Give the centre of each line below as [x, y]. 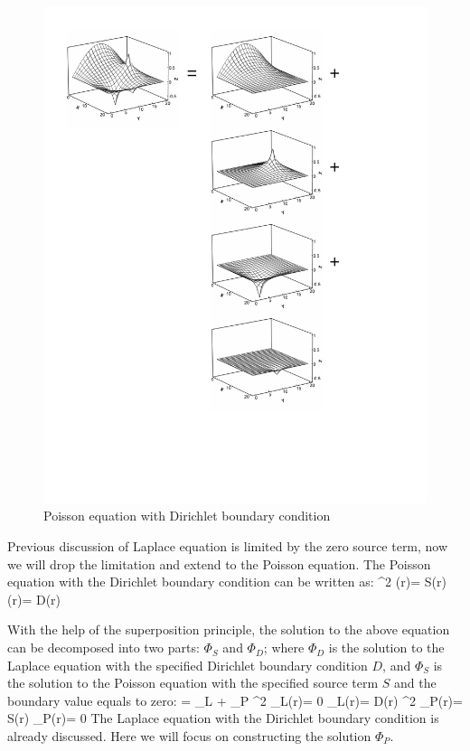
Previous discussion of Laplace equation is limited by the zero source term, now [228, 546]
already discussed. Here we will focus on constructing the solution [189, 736]
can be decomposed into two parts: [103, 648]
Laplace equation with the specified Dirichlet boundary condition [188, 665]
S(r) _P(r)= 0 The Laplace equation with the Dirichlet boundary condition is [223, 718]
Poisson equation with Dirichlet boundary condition [187, 516]
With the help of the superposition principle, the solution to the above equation [229, 629]
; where [284, 648]
